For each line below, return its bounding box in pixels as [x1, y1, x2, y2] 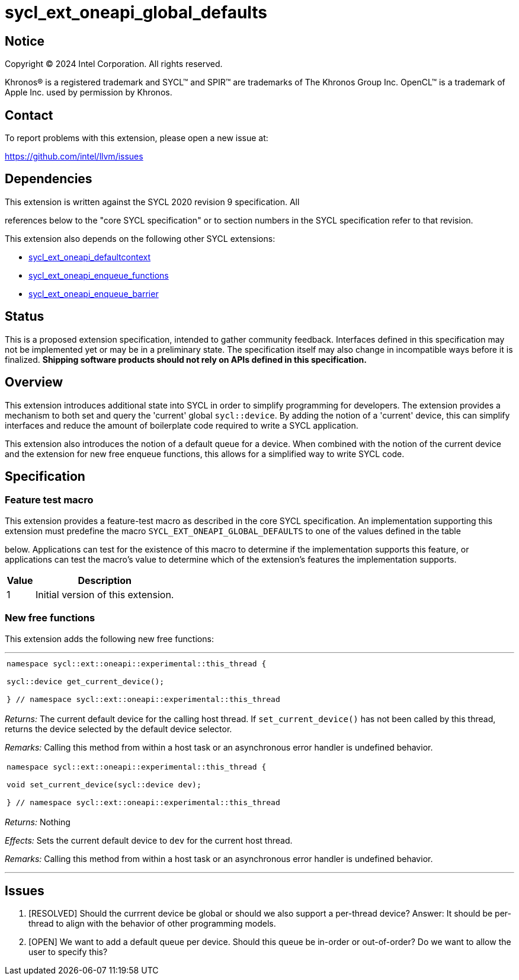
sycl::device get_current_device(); [7, 676, 165, 686]
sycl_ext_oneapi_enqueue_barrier [28, 288, 159, 299]
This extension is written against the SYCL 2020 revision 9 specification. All [5, 196, 300, 207]
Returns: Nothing [5, 816, 71, 827]
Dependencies [5, 171, 92, 187]
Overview [5, 375, 63, 390]
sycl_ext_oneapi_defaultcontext [28, 251, 150, 262]
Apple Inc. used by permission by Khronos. [5, 87, 172, 98]
